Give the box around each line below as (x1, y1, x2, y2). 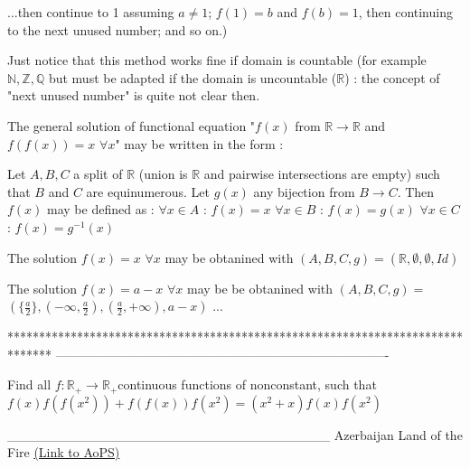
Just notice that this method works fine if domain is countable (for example (7, 51, 427, 70)
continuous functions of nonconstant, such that (117, 375, 377, 394)
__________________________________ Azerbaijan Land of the (7, 425, 463, 444)
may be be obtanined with (186, 278, 334, 297)
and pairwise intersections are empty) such (203, 164, 440, 183)
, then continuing (358, 3, 453, 21)
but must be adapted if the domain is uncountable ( (48, 68, 337, 87)
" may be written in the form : (115, 134, 284, 153)
